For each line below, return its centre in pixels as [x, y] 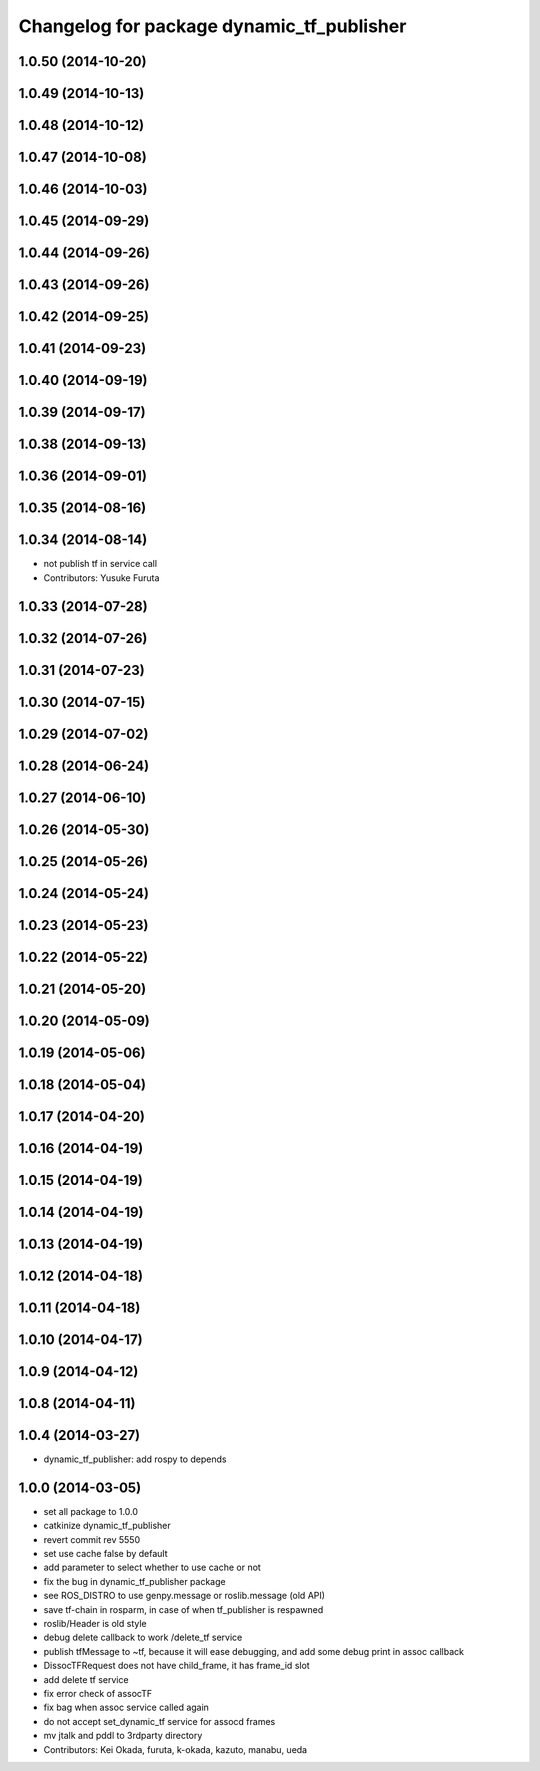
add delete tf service [86, 1679]
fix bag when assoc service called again [126, 1707]
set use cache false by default [106, 1554]
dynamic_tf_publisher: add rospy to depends [135, 1459]
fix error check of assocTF [98, 1693]
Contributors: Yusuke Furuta [101, 577]
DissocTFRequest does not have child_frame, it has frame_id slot [176, 1666]
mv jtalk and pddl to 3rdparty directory [123, 1736]
